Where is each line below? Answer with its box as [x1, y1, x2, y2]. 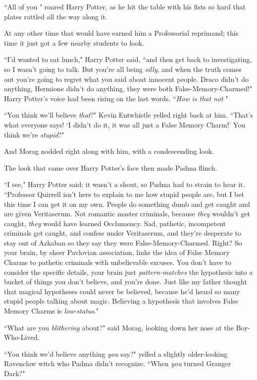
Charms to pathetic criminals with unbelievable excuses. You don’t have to [4, 257, 231, 267]
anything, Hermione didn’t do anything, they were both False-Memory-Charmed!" [4, 83, 253, 94]
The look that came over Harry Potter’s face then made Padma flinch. [4, 162, 217, 173]
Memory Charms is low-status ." [4, 306, 99, 316]
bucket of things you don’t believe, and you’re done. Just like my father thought [4, 276, 247, 287]
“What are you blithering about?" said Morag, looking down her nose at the [4, 322, 234, 332]
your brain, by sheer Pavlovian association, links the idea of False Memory [4, 247, 230, 257]
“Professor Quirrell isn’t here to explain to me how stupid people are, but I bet [4, 189, 244, 199]
